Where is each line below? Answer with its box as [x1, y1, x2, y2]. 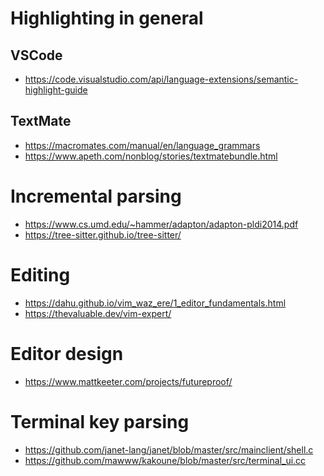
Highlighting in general [10, 7, 204, 30]
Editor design [10, 342, 124, 365]
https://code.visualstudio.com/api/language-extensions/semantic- [24, 73, 299, 85]
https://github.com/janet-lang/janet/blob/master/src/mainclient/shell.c [24, 443, 314, 456]
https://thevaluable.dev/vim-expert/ [24, 307, 172, 319]
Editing [10, 263, 71, 286]
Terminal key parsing [10, 410, 190, 433]
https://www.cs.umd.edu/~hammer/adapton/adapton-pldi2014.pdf [24, 218, 299, 230]
